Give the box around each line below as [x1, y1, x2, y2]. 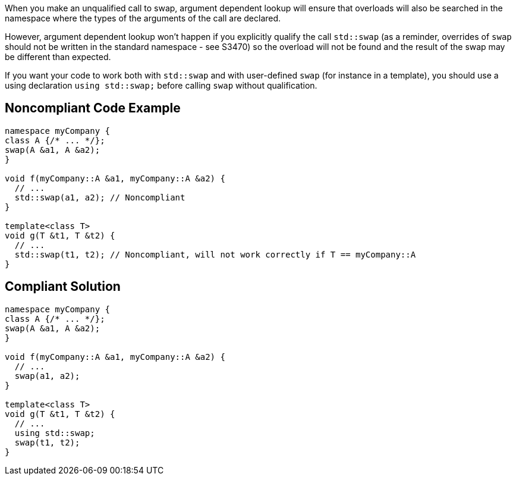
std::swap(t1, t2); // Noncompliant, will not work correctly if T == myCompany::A [14, 249, 416, 259]
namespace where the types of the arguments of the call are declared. [5, 13, 281, 23]
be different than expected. [5, 52, 111, 62]
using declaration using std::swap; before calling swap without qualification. [5, 80, 317, 90]
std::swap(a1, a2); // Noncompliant [14, 192, 185, 202]
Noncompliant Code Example [5, 101, 181, 116]
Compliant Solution [5, 279, 121, 294]
